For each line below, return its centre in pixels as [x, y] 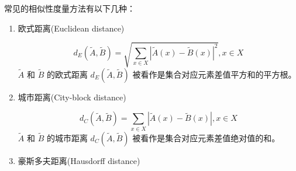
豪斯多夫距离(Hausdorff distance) [79, 160]
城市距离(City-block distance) [72, 97]
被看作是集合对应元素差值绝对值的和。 [206, 137]
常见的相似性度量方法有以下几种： [70, 8]
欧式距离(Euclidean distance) [71, 28]
